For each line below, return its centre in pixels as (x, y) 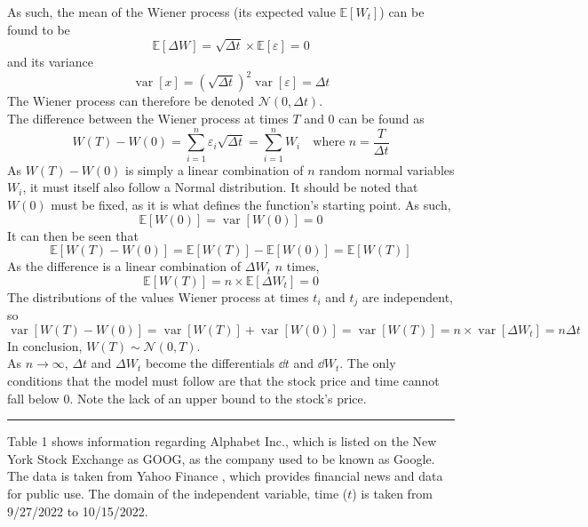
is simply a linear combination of (215, 169)
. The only (368, 363)
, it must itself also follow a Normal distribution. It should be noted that (220, 187)
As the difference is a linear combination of (124, 266)
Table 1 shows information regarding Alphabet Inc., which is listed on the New (222, 441)
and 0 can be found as (364, 119)
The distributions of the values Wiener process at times (158, 296)
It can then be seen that (73, 235)
